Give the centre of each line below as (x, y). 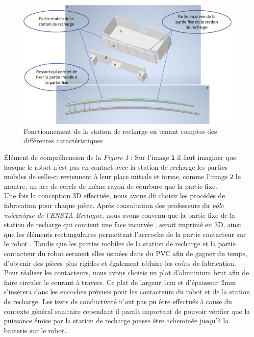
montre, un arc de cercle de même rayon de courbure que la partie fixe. (111, 186)
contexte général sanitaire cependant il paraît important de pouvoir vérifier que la (127, 311)
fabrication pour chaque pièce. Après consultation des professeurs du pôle (114, 205)
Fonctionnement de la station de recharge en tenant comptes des (120, 131)
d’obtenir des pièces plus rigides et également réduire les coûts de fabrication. (120, 263)
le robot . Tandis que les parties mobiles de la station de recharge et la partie (120, 244)
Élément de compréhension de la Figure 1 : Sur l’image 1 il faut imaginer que (120, 157)
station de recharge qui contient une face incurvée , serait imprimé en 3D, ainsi (123, 224)
